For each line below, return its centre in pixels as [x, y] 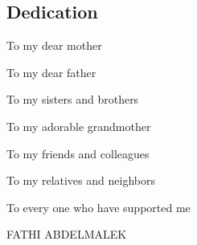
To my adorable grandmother [79, 126]
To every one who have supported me [98, 207]
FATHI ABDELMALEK [67, 234]
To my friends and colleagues [78, 153]
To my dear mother [54, 45]
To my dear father [51, 72]
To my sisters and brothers [73, 99]
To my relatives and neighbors [81, 180]
